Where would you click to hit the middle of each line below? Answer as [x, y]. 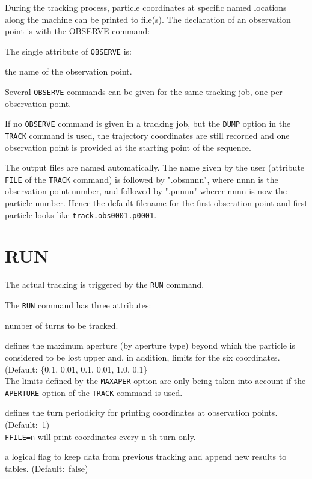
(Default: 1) [27, 424]
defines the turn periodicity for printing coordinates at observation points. [141, 413]
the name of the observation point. [69, 71]
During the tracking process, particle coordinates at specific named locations [146, 7]
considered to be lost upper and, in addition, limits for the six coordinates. [142, 357]
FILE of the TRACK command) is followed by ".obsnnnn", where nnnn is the [142, 179]
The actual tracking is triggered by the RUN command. [105, 285]
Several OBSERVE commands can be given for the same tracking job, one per [144, 92]
